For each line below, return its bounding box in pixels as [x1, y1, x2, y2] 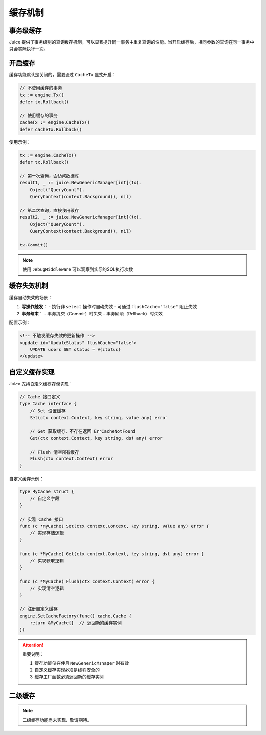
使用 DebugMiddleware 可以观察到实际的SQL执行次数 [22, 266, 133, 272]
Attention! [22, 642, 44, 648]
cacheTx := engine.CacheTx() [19, 120, 90, 125]
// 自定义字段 [30, 496, 60, 501]
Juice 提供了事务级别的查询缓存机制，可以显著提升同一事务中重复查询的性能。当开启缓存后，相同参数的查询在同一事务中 [9, 39, 255, 45]
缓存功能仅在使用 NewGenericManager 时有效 [34, 660, 129, 666]
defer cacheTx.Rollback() [19, 126, 82, 132]
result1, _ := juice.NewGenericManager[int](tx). [19, 180, 142, 186]
